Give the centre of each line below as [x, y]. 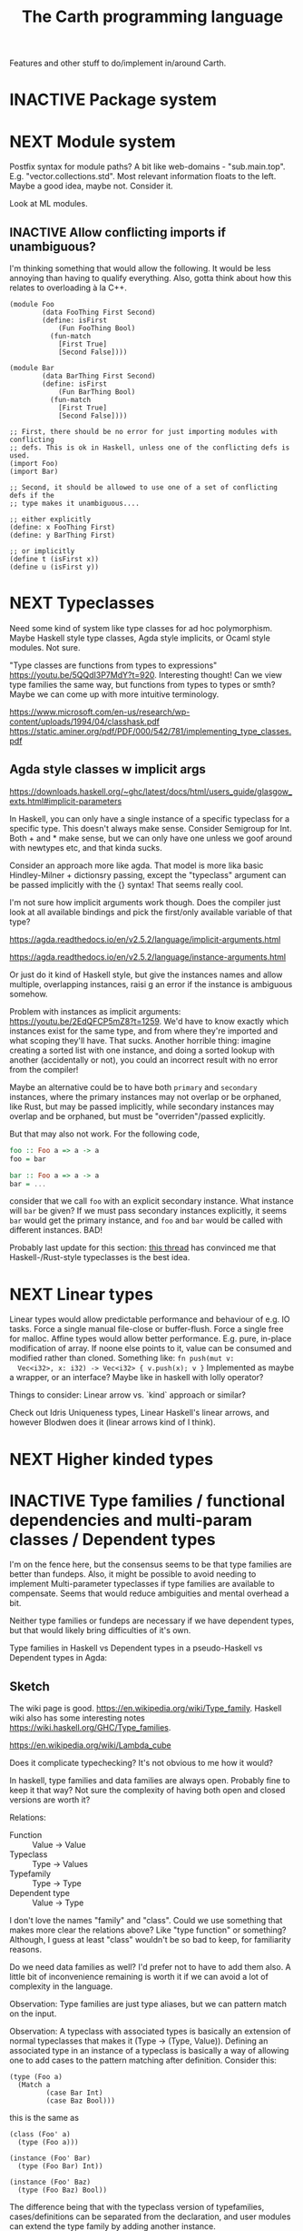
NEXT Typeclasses [82, 603]
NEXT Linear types [82, 1294]
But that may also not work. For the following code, [104, 1134]
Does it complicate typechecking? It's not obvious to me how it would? [142, 1763]
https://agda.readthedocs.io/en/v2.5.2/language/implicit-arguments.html [145, 939]
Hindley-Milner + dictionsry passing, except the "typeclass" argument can [148, 874]
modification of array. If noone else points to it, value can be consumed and [151, 1348]
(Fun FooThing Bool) [97, 328]
